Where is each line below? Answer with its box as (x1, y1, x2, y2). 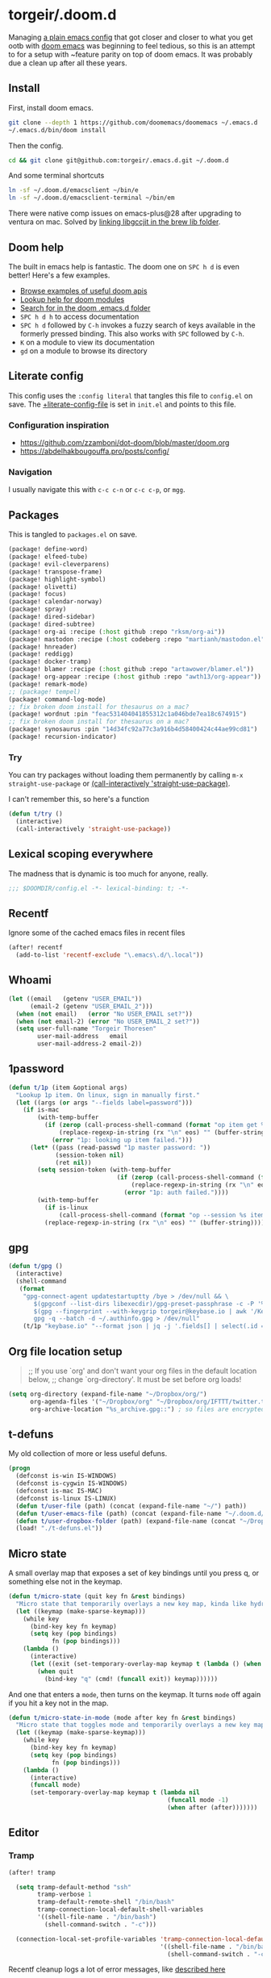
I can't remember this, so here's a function (8, 795, 149, 804)
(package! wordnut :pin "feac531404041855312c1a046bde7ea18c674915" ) (8, 710, 248, 719)
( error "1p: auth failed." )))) (123, 1188, 229, 1197)
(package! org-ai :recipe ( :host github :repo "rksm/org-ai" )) (8, 628, 226, 636)
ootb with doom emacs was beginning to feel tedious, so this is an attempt (8, 40, 256, 50)
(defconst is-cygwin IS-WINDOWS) (15, 1479, 128, 1488)
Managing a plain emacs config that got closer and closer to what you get (8, 32, 253, 42)
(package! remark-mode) (8, 680, 89, 688)
